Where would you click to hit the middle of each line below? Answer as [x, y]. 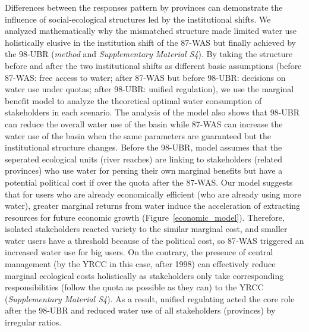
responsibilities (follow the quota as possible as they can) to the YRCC [134, 287]
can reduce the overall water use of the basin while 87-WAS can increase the [144, 123]
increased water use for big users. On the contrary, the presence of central [139, 252]
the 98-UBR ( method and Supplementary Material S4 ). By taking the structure [149, 54]
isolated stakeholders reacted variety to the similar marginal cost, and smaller [146, 229]
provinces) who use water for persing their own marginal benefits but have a [144, 170]
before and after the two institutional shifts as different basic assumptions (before [153, 65]
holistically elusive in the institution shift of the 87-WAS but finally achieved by [150, 42]
